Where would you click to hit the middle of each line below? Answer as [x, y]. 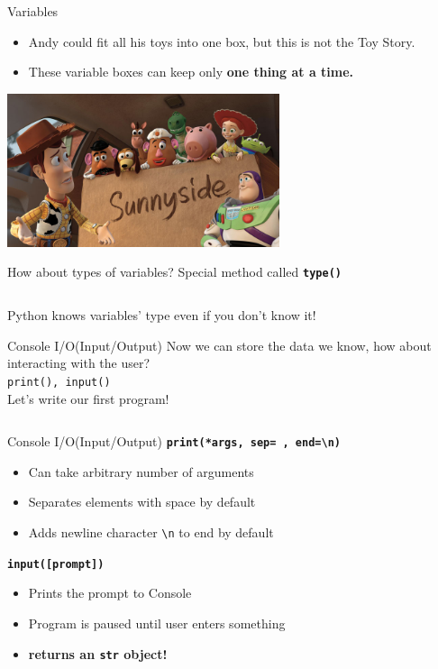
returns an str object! [98, 653]
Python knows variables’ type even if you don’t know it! [162, 315]
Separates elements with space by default [142, 502]
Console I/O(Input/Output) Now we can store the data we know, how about [219, 345]
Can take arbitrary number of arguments [141, 471]
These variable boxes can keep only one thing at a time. [191, 72]
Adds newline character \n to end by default [151, 532]
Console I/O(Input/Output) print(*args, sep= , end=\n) [174, 441]
